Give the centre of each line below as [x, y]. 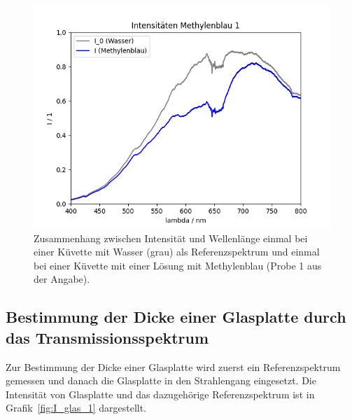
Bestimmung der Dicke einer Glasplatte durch [176, 317]
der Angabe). [62, 279]
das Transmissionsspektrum [107, 337]
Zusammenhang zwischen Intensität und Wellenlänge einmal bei [171, 238]
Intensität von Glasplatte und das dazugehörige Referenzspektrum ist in [160, 394]
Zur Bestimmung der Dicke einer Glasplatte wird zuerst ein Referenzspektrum [173, 366]
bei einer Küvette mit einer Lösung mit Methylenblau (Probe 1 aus [178, 265]
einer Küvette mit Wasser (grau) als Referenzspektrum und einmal [177, 252]
